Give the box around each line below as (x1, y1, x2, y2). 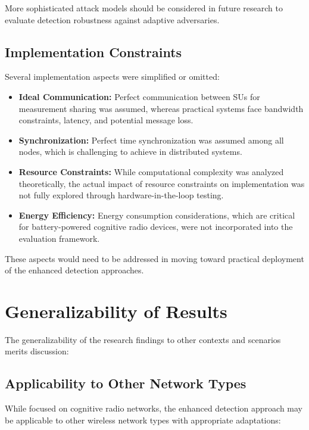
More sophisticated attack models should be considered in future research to (5, 2, 283, 14)
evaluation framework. (18, 232, 100, 244)
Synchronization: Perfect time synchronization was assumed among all (18, 133, 284, 146)
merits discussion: (5, 345, 69, 357)
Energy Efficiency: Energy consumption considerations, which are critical (18, 208, 295, 221)
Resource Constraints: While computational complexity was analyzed (18, 165, 284, 177)
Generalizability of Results (5, 298, 227, 323)
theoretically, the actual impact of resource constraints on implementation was (18, 177, 305, 189)
